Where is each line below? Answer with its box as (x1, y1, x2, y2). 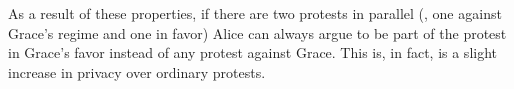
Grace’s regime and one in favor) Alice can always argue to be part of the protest (8, 22, 507, 43)
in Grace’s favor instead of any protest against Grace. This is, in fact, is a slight (8, 42, 498, 63)
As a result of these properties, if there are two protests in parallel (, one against (8, 3, 502, 23)
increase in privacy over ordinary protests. (8, 61, 266, 82)
